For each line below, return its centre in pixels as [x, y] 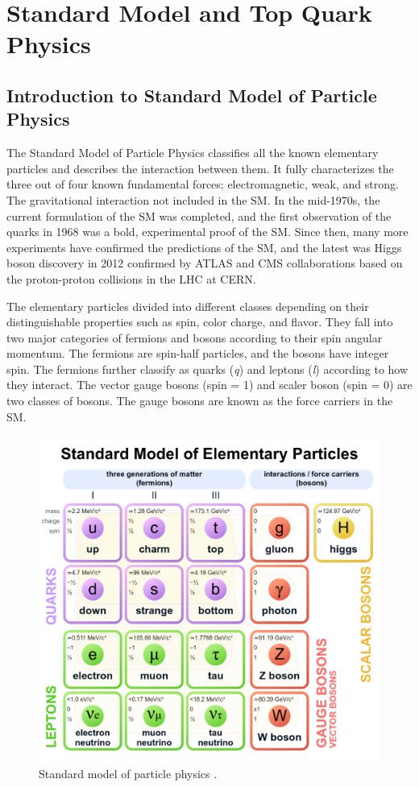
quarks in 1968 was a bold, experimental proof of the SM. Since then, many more [207, 232]
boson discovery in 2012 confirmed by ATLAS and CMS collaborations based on [205, 263]
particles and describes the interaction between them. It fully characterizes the [200, 168]
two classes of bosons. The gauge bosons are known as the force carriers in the [200, 401]
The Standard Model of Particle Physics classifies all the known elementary [193, 153]
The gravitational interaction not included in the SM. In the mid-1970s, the [193, 199]
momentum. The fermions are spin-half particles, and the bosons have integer [198, 353]
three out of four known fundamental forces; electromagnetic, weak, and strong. [203, 184]
